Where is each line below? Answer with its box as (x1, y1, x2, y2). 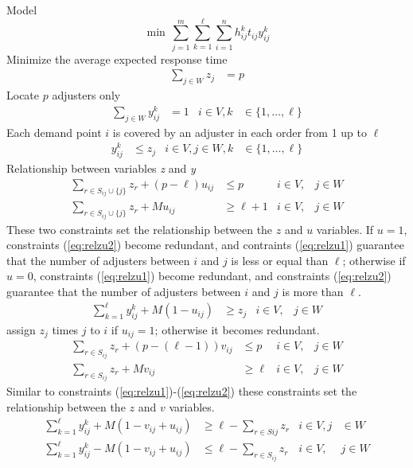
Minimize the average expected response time (6, 50, 228, 67)
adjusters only (52, 87, 121, 103)
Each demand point (6, 123, 102, 140)
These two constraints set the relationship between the (6, 220, 273, 237)
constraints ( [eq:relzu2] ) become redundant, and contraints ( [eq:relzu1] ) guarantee (6, 236, 404, 253)
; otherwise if (342, 252, 406, 268)
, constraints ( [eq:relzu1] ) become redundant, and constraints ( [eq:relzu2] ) (33, 267, 392, 284)
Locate (6, 87, 40, 103)
